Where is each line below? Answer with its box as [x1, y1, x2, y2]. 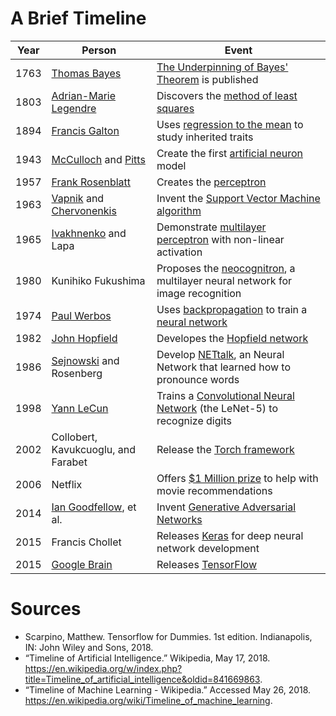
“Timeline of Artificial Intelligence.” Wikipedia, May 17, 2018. [24, 652, 271, 664]
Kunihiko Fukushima [51, 273, 146, 287]
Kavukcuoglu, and [51, 442, 137, 456]
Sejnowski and [51, 353, 120, 367]
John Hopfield [51, 331, 118, 345]
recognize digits [156, 413, 232, 427]
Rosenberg [51, 366, 103, 380]
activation [156, 245, 203, 259]
